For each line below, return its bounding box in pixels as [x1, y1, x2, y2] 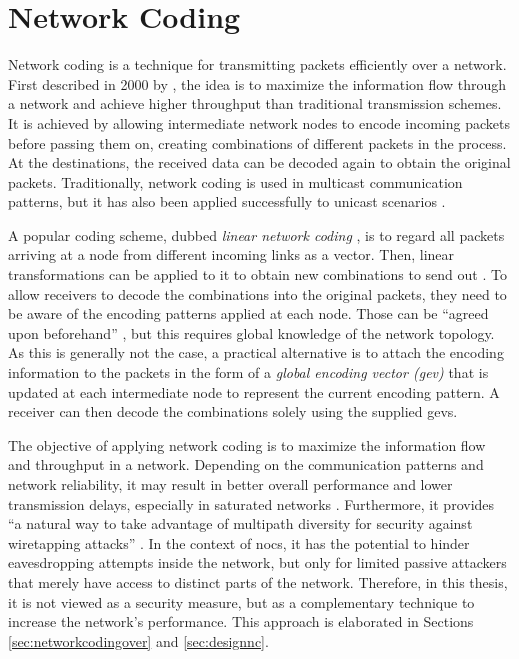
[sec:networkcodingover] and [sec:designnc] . [8, 630, 269, 651]
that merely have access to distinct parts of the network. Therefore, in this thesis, [8, 571, 508, 592]
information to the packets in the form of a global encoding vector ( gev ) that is [8, 362, 489, 383]
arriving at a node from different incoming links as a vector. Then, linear [8, 244, 455, 265]
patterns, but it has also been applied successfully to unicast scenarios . [8, 191, 446, 212]
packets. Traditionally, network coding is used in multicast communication [8, 171, 463, 192]
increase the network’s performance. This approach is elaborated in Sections [8, 611, 474, 632]
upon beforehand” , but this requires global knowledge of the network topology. [8, 322, 495, 343]
